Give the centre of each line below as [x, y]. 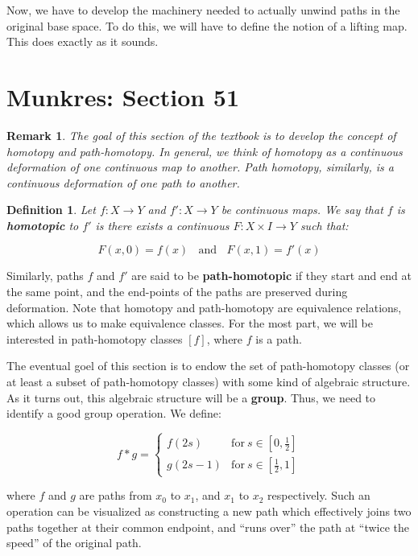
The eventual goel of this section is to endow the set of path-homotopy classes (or [208, 366]
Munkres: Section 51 [123, 96]
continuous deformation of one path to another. [123, 182]
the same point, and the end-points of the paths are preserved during [177, 292]
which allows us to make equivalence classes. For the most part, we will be [190, 323]
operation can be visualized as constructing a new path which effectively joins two [209, 511]
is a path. [279, 338]
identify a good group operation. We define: [114, 413]
